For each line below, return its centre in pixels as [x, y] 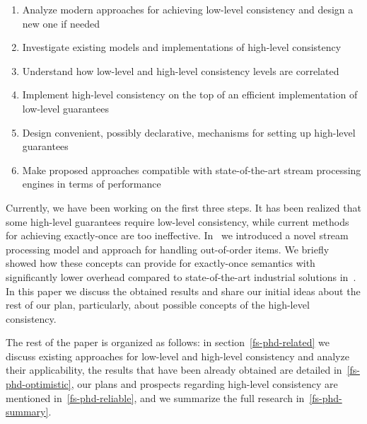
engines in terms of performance [92, 184]
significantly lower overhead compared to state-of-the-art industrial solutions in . [181, 276]
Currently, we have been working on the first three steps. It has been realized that [183, 207]
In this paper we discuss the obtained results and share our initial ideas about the [183, 291]
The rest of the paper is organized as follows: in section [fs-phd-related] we [168, 342]
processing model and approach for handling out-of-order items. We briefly [168, 249]
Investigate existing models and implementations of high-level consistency [182, 47]
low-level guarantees [66, 108]
